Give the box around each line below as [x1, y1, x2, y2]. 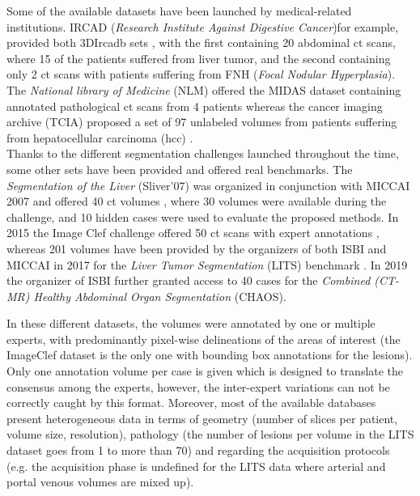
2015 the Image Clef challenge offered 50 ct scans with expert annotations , [6, 224, 380, 241]
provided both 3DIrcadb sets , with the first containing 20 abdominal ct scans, [6, 34, 397, 51]
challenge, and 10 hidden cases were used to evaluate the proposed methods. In [6, 208, 399, 225]
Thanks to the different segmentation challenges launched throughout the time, [6, 145, 399, 162]
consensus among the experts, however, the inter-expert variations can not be [6, 378, 390, 395]
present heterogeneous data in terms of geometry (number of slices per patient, [6, 409, 398, 426]
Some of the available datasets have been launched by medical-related [6, 2, 352, 19]
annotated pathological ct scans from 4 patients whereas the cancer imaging [6, 97, 383, 114]
